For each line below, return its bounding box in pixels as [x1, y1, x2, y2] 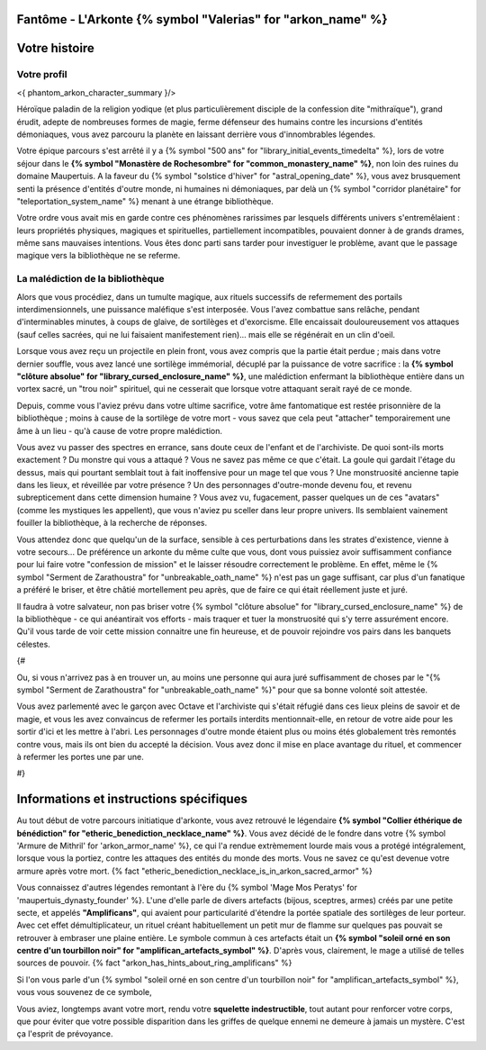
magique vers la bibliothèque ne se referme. [16, 250, 181, 261]
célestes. [16, 638, 51, 649]
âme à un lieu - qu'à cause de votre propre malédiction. [16, 425, 223, 436]
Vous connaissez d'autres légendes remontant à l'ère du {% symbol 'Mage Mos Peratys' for [16, 883, 357, 893]
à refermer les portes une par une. [16, 751, 144, 762]
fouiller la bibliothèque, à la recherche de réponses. [16, 518, 208, 529]
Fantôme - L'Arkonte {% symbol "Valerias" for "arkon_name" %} [16, 12, 388, 27]
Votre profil [16, 68, 67, 81]
